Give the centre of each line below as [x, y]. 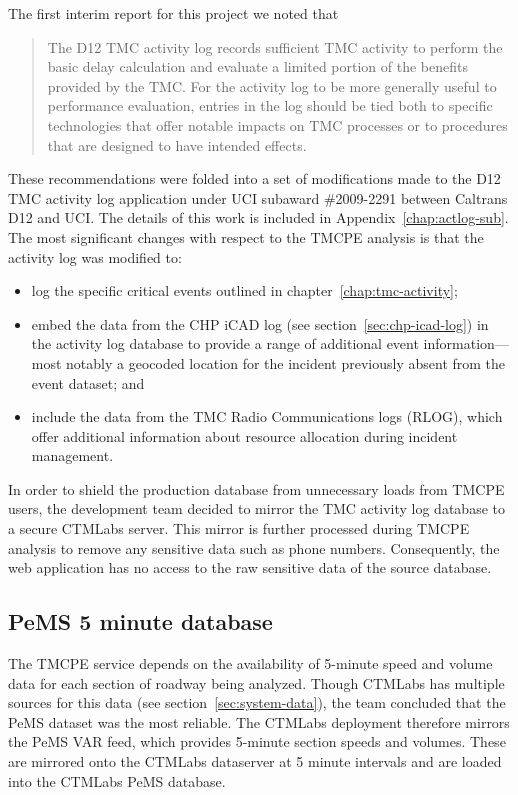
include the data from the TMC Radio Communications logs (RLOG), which [267, 416]
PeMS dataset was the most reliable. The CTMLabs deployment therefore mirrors [259, 721]
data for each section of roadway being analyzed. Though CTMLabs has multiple [256, 682]
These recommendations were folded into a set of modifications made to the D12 [254, 178]
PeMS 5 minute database [140, 621]
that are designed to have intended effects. [177, 144]
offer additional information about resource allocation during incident [244, 435]
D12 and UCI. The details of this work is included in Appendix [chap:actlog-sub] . [258, 217]
